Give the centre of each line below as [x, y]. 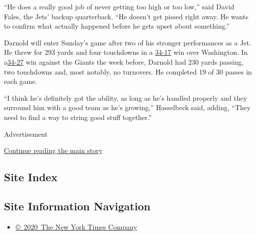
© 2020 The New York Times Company [76, 226]
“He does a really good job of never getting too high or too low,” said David [119, 6]
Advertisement [26, 134]
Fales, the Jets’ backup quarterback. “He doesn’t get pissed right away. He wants [126, 16]
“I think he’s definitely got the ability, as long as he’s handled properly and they [126, 98]
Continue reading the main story [53, 150]
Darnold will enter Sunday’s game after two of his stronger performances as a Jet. [128, 42]
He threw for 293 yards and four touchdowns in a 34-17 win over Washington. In [126, 52]
